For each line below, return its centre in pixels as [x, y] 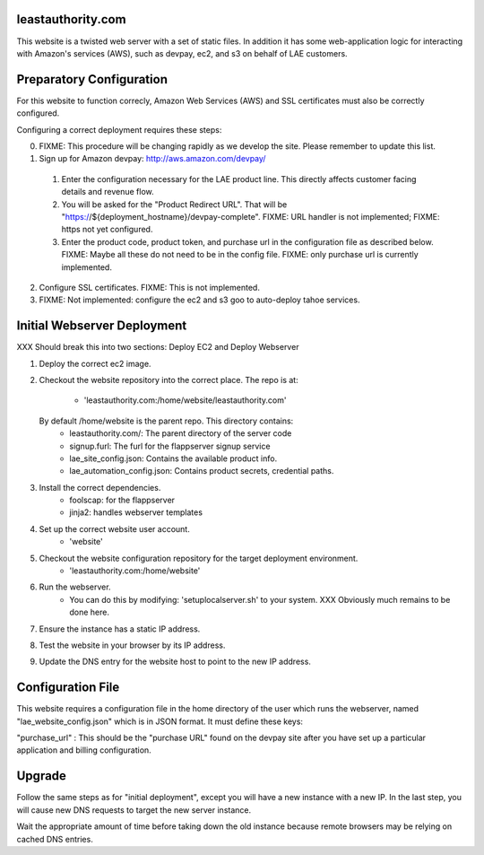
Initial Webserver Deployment [102, 326]
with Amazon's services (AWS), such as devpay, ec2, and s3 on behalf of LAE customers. [182, 53]
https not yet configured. [107, 230]
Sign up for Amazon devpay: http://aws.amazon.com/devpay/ [152, 159]
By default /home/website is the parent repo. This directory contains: [166, 421]
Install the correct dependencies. [100, 487]
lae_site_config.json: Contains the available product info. [173, 458]
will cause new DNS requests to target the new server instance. [134, 810]
